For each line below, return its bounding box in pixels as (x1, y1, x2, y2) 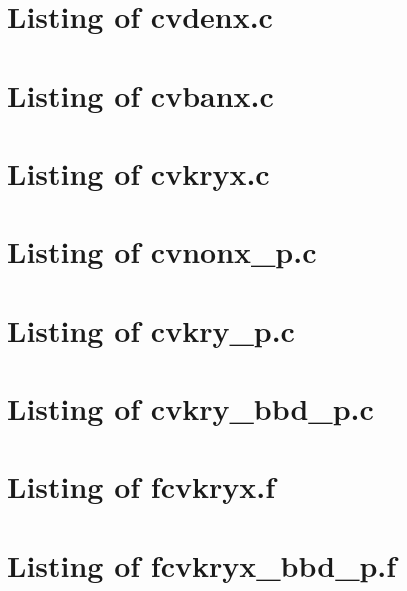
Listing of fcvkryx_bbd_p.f (7, 544, 397, 585)
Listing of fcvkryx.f (7, 466, 275, 507)
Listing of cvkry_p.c (7, 309, 295, 350)
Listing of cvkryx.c (7, 152, 270, 193)
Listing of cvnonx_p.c (7, 231, 317, 272)
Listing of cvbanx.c (7, 74, 274, 115)
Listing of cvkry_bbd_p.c (7, 388, 374, 429)
